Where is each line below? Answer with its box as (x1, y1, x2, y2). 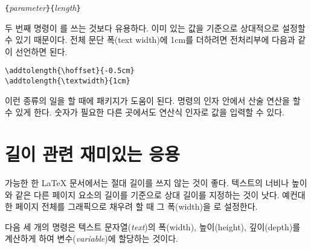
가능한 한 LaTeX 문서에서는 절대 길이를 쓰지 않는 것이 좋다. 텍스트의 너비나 (5, 176, 289, 189)
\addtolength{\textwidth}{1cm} (5, 77, 130, 86)
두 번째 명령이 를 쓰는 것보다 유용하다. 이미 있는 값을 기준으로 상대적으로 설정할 (5, 21, 306, 34)
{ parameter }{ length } (5, 1, 81, 13)
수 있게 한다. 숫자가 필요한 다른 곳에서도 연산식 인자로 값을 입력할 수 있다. (5, 106, 285, 118)
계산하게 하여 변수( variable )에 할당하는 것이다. (5, 232, 178, 245)
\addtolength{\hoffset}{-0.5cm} (5, 66, 135, 76)
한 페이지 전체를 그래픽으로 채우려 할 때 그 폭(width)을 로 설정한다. (5, 200, 258, 213)
